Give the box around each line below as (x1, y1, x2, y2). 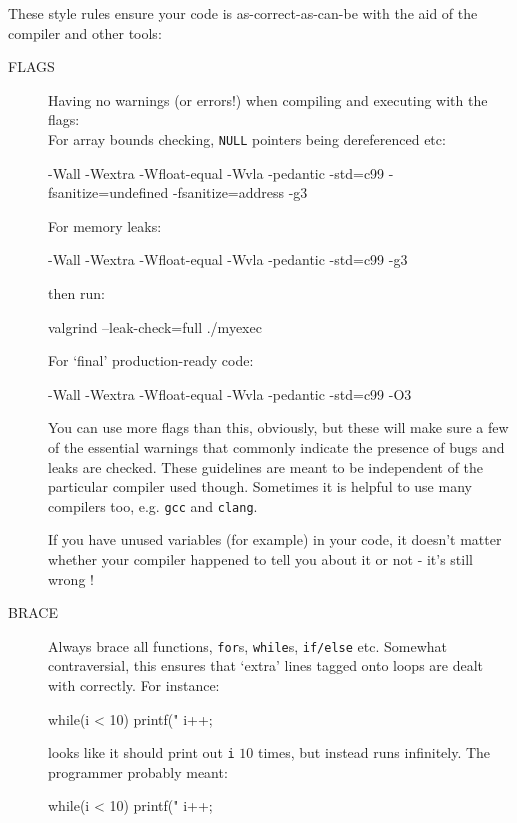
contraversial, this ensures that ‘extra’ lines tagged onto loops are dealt (48, 655, 484, 676)
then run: (48, 283, 105, 303)
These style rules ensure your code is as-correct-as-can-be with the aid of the (8, 3, 478, 23)
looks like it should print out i (48, 742, 235, 763)
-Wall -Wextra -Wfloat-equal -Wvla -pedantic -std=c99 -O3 (48, 383, 412, 404)
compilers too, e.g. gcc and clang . (48, 495, 258, 516)
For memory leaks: (48, 215, 162, 236)
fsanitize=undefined (48, 182, 169, 203)
